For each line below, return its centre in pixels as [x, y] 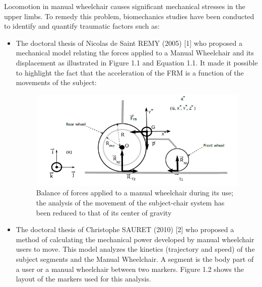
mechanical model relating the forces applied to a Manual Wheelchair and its [135, 53]
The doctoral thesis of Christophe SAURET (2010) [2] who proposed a [125, 229]
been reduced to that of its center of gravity [104, 212]
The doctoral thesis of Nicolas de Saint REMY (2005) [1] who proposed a [129, 43]
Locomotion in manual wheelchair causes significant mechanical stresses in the [125, 6]
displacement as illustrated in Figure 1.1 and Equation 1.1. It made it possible [137, 62]
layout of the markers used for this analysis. [83, 279]
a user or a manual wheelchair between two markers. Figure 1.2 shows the [130, 269]
